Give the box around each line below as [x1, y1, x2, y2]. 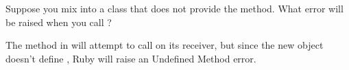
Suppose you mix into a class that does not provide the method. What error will [5, 1, 344, 15]
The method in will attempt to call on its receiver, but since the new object [5, 38, 324, 52]
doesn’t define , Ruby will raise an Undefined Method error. [5, 51, 256, 65]
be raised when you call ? [5, 14, 112, 29]
